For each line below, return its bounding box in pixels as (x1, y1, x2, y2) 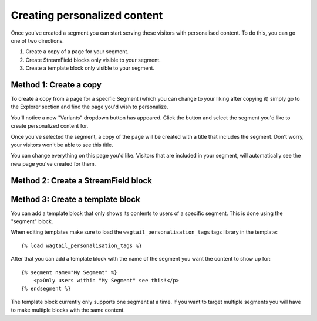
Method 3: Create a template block (11, 194, 140, 204)
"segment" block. (11, 218, 53, 225)
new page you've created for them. (11, 160, 96, 167)
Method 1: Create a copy (11, 80, 102, 90)
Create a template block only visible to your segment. (25, 64, 155, 71)
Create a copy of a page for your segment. (25, 48, 129, 55)
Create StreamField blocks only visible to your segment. (25, 56, 161, 63)
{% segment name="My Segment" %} (21, 269, 117, 275)
